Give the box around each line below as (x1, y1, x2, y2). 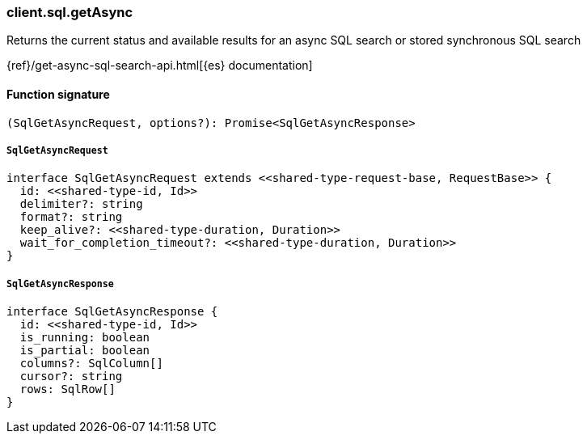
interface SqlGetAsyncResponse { (6, 305, 218, 319)
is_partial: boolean (19, 344, 150, 357)
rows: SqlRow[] (19, 383, 116, 396)
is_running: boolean (19, 331, 150, 345)
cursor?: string (19, 370, 123, 383)
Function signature (6, 87, 110, 101)
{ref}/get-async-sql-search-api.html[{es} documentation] (6, 58, 313, 73)
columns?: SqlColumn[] (19, 357, 163, 370)
